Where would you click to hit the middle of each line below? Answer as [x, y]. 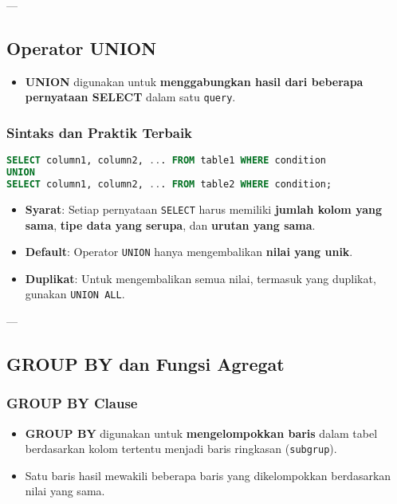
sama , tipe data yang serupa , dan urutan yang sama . [170, 224]
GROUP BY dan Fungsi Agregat [145, 364]
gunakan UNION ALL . [75, 294]
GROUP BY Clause [72, 403]
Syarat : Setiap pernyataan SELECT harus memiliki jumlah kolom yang [204, 209]
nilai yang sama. [65, 491]
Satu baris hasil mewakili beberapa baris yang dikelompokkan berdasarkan [208, 475]
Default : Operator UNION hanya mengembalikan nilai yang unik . [189, 252]
